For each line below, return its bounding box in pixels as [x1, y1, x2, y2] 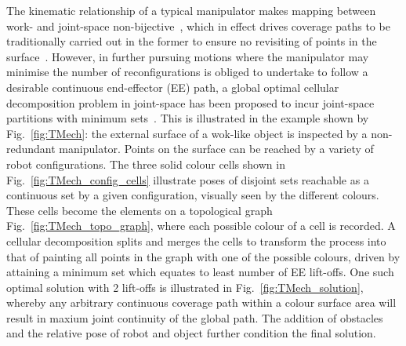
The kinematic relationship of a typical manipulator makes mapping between [6, 2, 376, 18]
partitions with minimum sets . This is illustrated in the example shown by [6, 110, 369, 126]
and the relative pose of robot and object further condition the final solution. [6, 325, 376, 341]
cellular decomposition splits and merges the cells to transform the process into [6, 232, 386, 249]
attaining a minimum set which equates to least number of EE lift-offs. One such [6, 264, 394, 280]
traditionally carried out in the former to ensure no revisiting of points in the [6, 33, 377, 49]
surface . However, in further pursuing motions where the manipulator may [6, 48, 369, 64]
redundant [6, 140, 56, 157]
